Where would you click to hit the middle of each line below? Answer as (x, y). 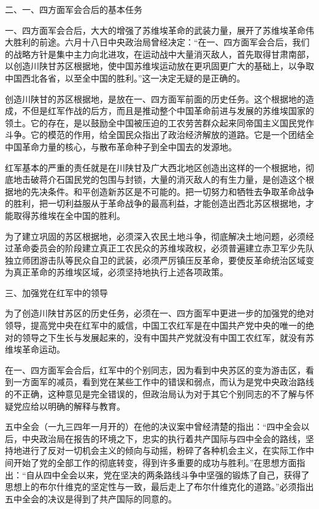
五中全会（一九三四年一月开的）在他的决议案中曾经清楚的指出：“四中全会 (153, 427)
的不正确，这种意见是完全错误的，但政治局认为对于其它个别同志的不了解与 (155, 394)
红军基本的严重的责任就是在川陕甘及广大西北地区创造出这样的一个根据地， (155, 167)
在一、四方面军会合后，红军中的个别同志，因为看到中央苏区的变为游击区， (155, 369)
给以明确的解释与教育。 (78, 406)
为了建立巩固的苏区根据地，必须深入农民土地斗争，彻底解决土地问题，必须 (155, 236)
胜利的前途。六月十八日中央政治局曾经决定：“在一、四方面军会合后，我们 (161, 42)
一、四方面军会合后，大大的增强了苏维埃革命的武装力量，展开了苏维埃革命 (155, 30)
